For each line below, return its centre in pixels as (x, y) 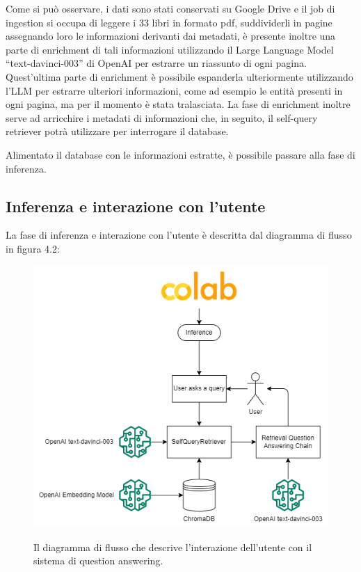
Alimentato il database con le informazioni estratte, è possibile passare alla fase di (180, 154)
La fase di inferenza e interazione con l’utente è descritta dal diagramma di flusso (179, 235)
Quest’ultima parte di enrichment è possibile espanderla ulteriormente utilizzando (179, 76)
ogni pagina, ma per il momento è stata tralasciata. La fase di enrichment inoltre (178, 104)
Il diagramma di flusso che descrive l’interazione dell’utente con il (173, 547)
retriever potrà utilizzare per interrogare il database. (117, 131)
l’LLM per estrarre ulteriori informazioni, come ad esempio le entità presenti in (174, 90)
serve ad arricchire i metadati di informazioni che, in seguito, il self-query (162, 117)
